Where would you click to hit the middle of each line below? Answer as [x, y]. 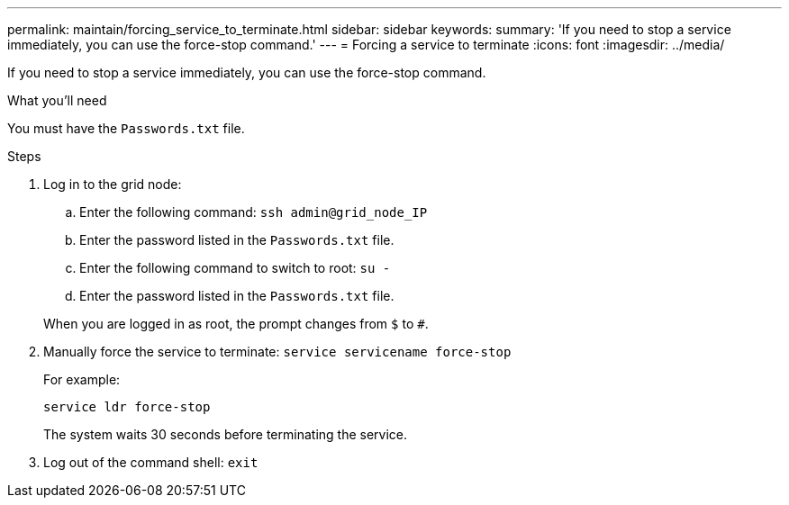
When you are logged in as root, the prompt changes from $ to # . [236, 324]
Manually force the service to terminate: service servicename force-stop [277, 352]
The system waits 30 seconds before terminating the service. [226, 434]
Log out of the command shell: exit [151, 462]
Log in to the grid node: [113, 184]
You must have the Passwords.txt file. [126, 128]
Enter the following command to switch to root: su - [235, 268]
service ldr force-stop [127, 407]
